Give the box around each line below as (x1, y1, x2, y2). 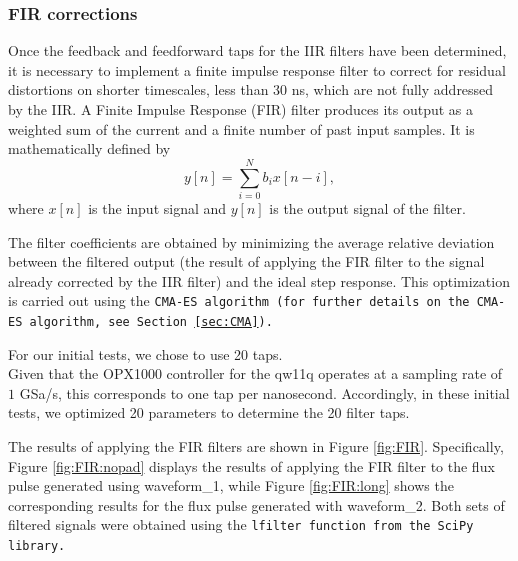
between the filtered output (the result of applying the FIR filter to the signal (8, 251, 485, 272)
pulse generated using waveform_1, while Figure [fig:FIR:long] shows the (8, 475, 454, 496)
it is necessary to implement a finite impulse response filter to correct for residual (8, 59, 506, 80)
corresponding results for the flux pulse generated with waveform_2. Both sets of (8, 494, 505, 515)
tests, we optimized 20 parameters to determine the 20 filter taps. (8, 402, 410, 423)
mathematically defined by (8, 138, 171, 159)
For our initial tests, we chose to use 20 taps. (8, 343, 283, 364)
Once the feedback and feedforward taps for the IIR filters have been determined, (8, 40, 507, 61)
